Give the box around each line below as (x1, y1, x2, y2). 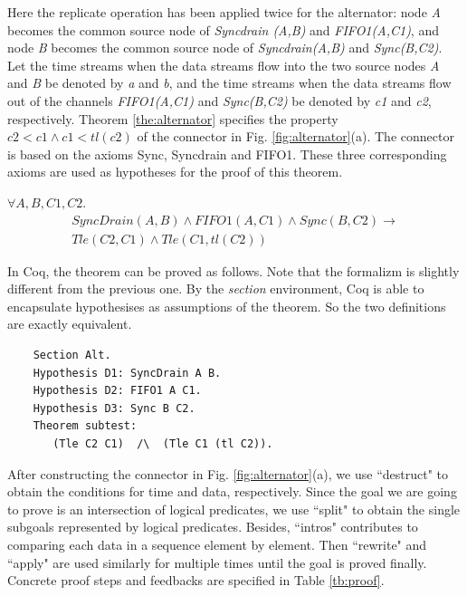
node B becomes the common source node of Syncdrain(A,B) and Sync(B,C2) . (7, 38, 443, 57)
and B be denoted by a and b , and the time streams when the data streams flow (7, 73, 452, 92)
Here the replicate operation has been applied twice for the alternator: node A (7, 3, 441, 21)
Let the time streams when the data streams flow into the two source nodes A (7, 55, 440, 74)
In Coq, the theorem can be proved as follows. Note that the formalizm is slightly (7, 261, 460, 280)
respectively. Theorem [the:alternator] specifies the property (7, 109, 338, 128)
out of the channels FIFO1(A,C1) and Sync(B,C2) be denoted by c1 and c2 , (7, 91, 432, 110)
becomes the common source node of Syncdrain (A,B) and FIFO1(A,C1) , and (7, 20, 439, 39)
